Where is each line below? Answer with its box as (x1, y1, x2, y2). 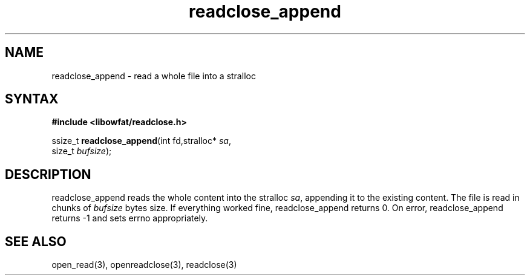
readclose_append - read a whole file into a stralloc (51, 70, 256, 81)
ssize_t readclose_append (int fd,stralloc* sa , (51, 135, 231, 146)
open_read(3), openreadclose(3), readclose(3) (51, 259, 237, 270)
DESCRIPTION (5, 166, 91, 182)
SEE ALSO (5, 233, 67, 249)
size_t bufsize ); (51, 146, 112, 157)
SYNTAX (5, 91, 59, 107)
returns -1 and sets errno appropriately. (51, 213, 208, 224)
